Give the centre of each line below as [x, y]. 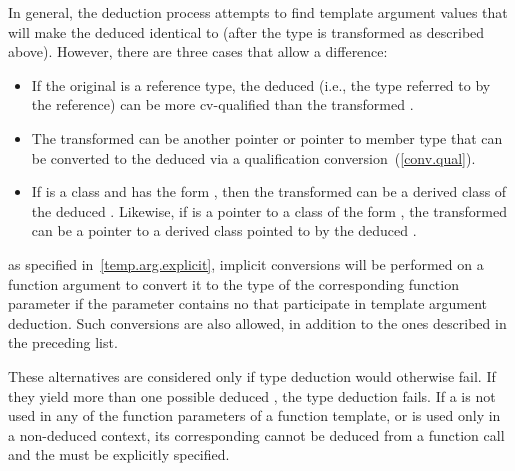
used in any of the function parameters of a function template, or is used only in [254, 415]
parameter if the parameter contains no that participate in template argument [248, 303]
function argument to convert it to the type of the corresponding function [233, 283]
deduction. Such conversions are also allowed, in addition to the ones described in [257, 322]
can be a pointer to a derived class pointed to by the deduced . [224, 230]
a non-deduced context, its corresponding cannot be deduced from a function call [256, 434]
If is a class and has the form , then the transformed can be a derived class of [269, 191]
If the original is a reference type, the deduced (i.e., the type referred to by [261, 84]
